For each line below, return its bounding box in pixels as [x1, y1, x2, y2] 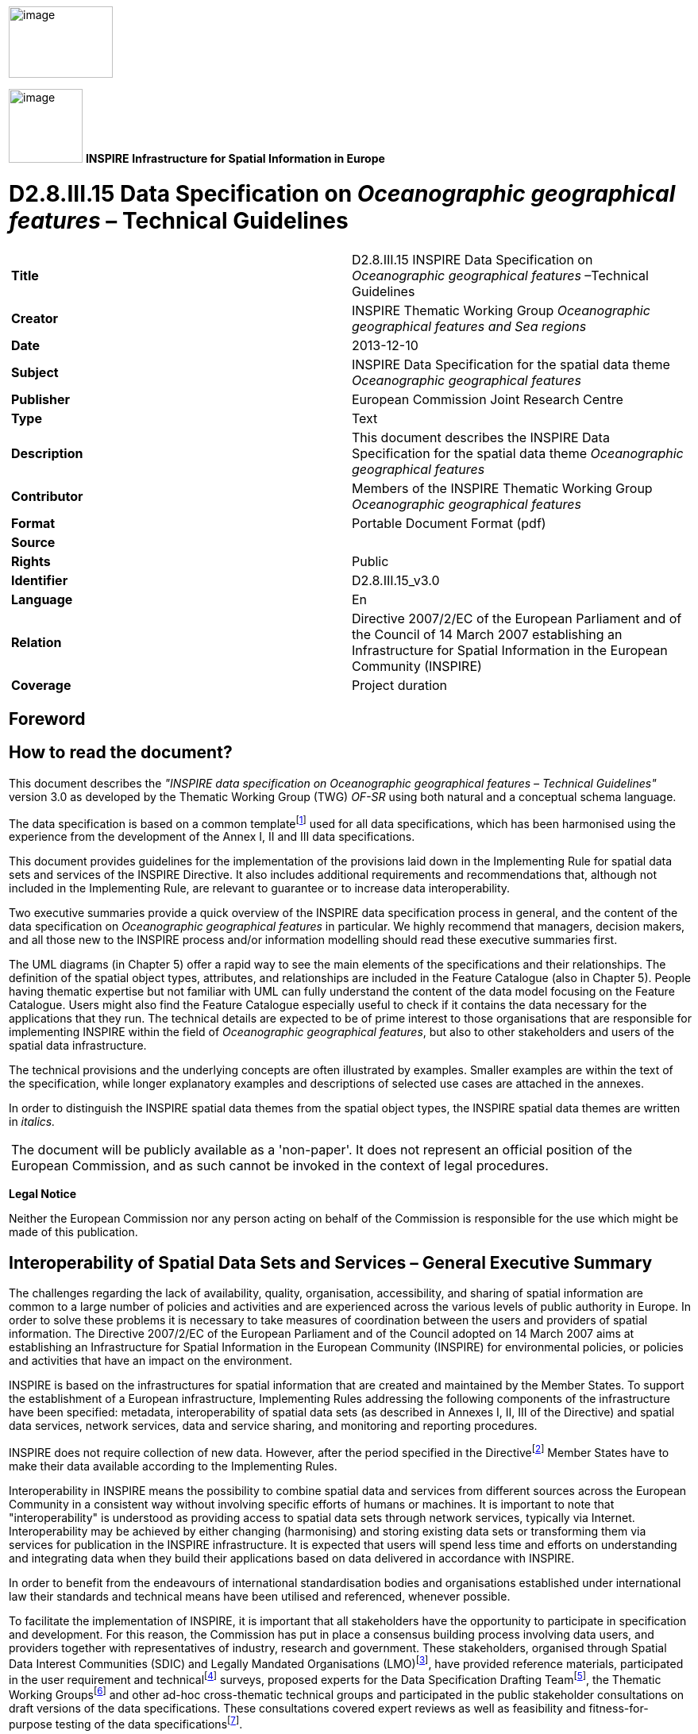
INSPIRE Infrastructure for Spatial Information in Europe [85, 152, 385, 165]
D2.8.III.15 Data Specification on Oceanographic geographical [9, 179, 676, 207]
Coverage [11, 676, 71, 693]
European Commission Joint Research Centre [352, 391, 623, 407]
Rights [11, 553, 51, 569]
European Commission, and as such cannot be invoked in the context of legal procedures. [11, 1158, 549, 1174]
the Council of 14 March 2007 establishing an [352, 626, 623, 642]
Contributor [11, 487, 83, 504]
